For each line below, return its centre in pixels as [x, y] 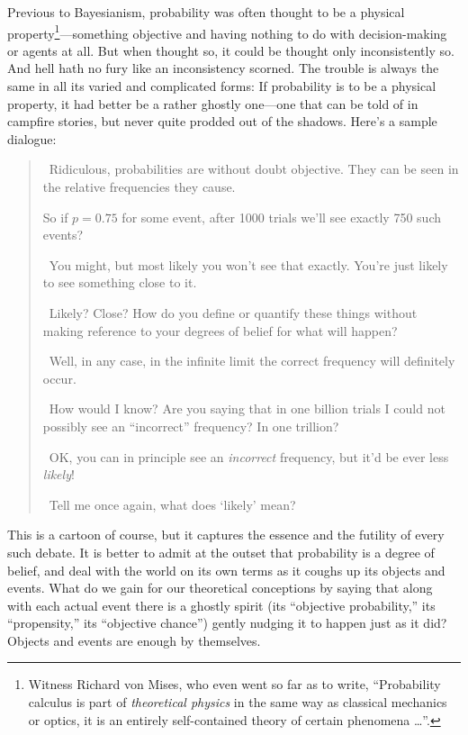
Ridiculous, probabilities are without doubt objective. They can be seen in [254, 169]
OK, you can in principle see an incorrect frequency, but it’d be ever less [249, 456]
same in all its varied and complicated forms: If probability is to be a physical [222, 86]
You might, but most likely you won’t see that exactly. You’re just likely [248, 264]
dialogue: [32, 138]
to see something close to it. [120, 282]
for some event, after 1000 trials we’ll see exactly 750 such [281, 217]
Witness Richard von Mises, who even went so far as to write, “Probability [234, 684]
